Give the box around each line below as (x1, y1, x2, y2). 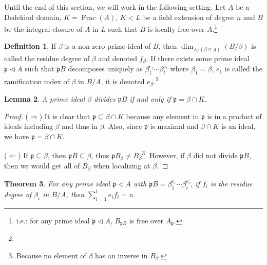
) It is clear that (39, 110, 90, 121)
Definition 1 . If (4, 41, 56, 51)
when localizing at (93, 160, 150, 171)
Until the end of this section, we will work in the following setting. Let (4, 2, 226, 12)
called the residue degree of (4, 52, 90, 63)
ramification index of (4, 75, 69, 86)
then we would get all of (4, 160, 80, 171)
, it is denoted (101, 75, 145, 86)
